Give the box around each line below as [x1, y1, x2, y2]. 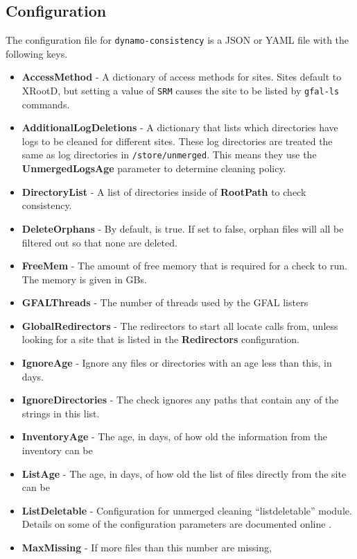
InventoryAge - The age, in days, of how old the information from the [21, 429, 328, 444]
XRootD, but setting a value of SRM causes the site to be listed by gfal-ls [21, 83, 340, 98]
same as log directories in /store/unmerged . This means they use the [21, 147, 317, 162]
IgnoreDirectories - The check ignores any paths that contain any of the [21, 392, 339, 407]
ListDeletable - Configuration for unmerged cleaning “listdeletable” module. [21, 503, 352, 517]
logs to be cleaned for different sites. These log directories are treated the [21, 133, 333, 148]
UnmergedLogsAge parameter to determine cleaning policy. [21, 161, 286, 176]
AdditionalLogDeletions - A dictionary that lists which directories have [21, 120, 338, 135]
